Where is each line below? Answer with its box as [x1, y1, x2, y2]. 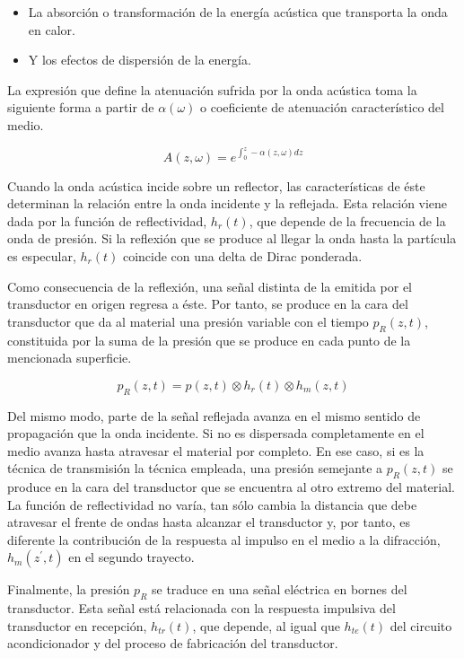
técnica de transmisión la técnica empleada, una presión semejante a [7, 459, 383, 478]
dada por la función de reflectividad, [7, 211, 207, 230]
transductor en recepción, [7, 616, 147, 635]
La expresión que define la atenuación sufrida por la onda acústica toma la [7, 80, 417, 99]
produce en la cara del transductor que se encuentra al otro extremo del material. [7, 478, 455, 496]
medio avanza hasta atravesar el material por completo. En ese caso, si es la [7, 441, 425, 460]
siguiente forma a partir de [7, 98, 154, 117]
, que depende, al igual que [192, 616, 340, 635]
